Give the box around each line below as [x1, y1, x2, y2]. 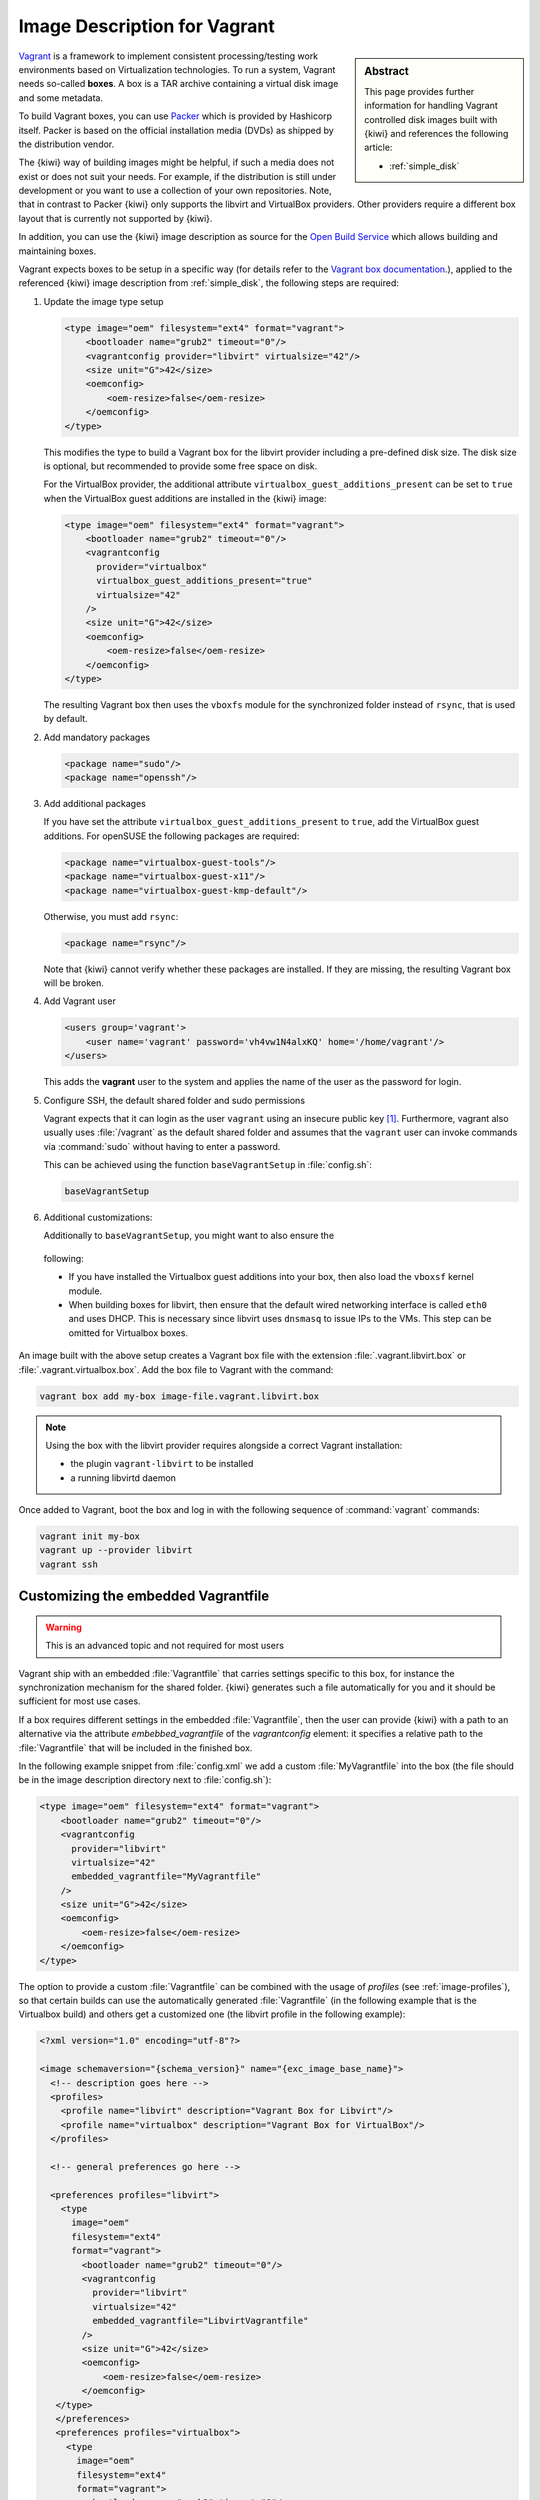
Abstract [364, 64, 410, 78]
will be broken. [43, 976, 105, 989]
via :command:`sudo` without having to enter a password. [43, 1140, 281, 1152]
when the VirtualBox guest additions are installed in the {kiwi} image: [43, 492, 327, 504]
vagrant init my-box [39, 1531, 140, 1542]
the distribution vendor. [18, 138, 115, 150]
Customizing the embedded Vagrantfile [18, 1588, 270, 1605]
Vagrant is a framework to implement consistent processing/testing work [18, 50, 319, 62]
